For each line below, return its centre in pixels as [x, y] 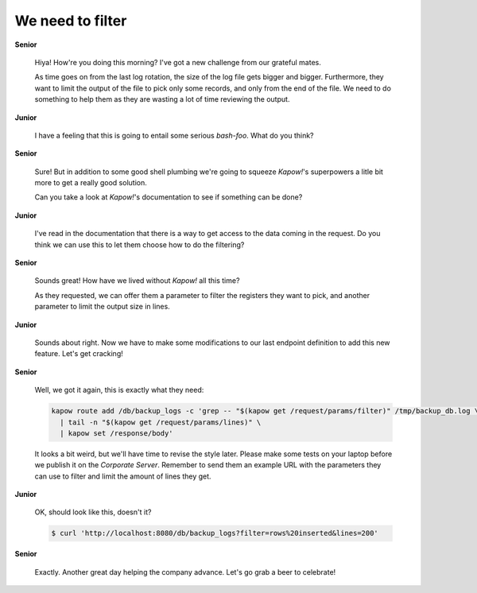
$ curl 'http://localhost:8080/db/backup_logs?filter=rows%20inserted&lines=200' [215, 533]
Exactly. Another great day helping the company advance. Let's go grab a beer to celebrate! [185, 572]
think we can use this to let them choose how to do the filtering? [140, 244]
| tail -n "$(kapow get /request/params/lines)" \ [161, 422]
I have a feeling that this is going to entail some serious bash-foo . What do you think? [174, 135]
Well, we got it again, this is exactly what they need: [119, 390]
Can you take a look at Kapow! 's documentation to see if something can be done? [169, 197]
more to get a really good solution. [91, 183]
